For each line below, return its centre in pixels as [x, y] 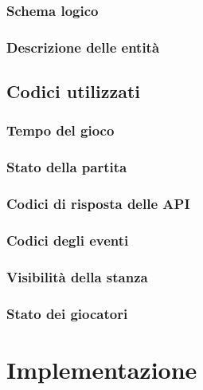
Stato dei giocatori [67, 313]
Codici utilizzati [73, 91]
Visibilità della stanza [77, 276]
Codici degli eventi [68, 240]
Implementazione [102, 369]
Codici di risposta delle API [98, 204]
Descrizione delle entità [83, 47]
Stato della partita [67, 167]
